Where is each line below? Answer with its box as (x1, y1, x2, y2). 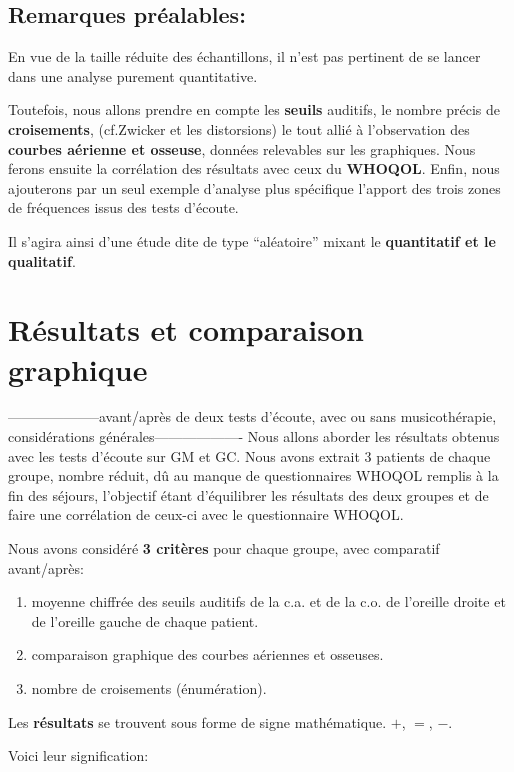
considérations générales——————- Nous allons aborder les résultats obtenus (8, 426, 500, 447)
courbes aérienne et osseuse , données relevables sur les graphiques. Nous (8, 138, 476, 159)
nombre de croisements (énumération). (31, 677, 267, 698)
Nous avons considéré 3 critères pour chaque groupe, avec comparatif (8, 538, 440, 559)
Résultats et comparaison (8, 309, 364, 350)
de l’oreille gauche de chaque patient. (31, 610, 259, 631)
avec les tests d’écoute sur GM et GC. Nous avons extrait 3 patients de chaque (8, 445, 491, 466)
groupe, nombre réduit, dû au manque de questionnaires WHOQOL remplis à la (8, 465, 499, 486)
